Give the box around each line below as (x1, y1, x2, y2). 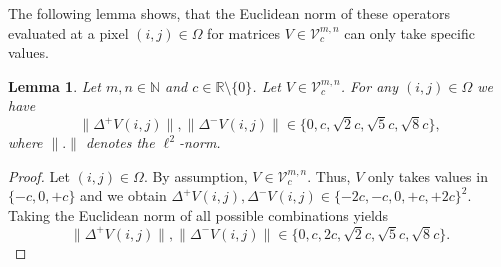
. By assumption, (143, 165, 248, 186)
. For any (340, 75, 398, 96)
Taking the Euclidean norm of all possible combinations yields (8, 204, 389, 225)
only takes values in (367, 165, 488, 186)
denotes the (85, 132, 155, 153)
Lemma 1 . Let (8, 75, 101, 96)
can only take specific (344, 22, 475, 43)
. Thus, (307, 165, 351, 186)
